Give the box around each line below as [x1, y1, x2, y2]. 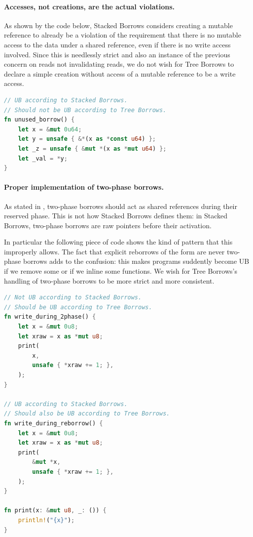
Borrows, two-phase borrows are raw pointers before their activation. [4, 220, 212, 230]
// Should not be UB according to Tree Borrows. [4, 106, 167, 114]
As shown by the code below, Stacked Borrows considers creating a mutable [4, 20, 233, 30]
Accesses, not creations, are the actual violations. [4, 1, 175, 11]
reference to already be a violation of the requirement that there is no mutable [4, 30, 241, 40]
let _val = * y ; [18, 155, 68, 162]
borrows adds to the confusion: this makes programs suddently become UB [23, 256, 250, 266]
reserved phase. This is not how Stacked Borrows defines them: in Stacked [4, 210, 228, 221]
